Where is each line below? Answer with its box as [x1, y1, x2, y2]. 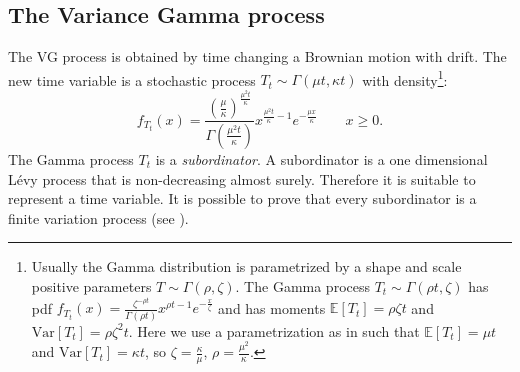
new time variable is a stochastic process [8, 69, 256, 90]
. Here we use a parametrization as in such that [128, 320, 420, 341]
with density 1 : [362, 66, 448, 90]
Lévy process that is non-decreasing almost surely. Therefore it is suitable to [8, 168, 476, 189]
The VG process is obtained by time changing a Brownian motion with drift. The [8, 46, 507, 67]
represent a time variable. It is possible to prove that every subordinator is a [8, 188, 477, 209]
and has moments [218, 297, 326, 318]
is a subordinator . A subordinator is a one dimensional [155, 148, 488, 169]
